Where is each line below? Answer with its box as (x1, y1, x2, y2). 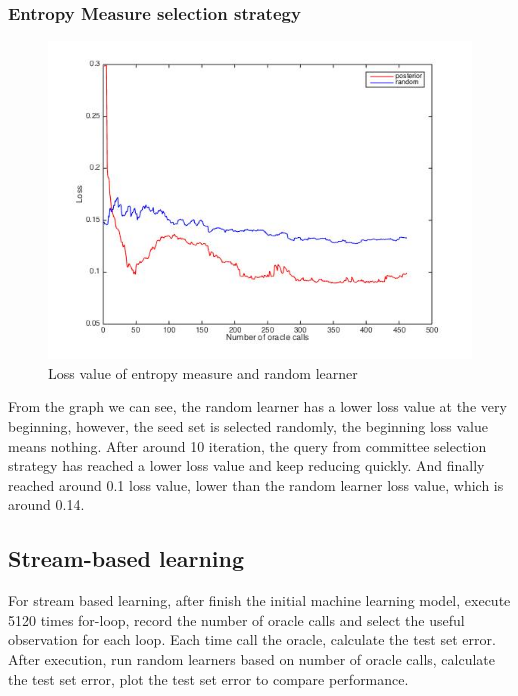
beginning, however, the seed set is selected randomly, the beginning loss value (8, 416, 489, 436)
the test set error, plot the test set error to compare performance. (8, 668, 409, 689)
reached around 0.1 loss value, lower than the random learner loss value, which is (8, 474, 504, 495)
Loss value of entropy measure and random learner (48, 362, 358, 383)
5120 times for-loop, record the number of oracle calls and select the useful (8, 609, 465, 630)
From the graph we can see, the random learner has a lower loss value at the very (8, 396, 507, 417)
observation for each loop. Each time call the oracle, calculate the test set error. (8, 629, 496, 650)
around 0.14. (8, 494, 85, 515)
